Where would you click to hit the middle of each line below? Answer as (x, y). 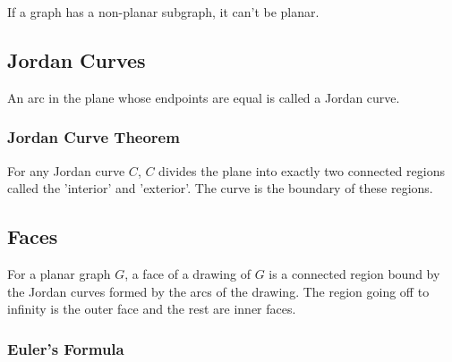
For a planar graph (59, 274)
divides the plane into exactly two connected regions (302, 170)
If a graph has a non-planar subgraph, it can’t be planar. (163, 12)
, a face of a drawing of (188, 274)
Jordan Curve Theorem (94, 137)
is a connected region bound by (354, 274)
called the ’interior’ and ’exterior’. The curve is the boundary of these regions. (220, 188)
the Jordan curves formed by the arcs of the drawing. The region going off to (218, 291)
